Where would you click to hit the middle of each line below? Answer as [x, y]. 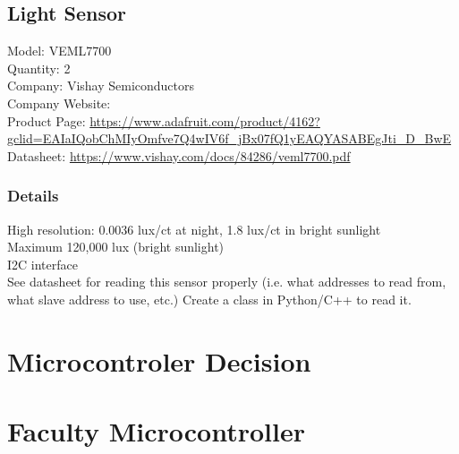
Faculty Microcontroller [156, 431]
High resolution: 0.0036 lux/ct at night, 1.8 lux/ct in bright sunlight [194, 229]
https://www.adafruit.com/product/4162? [205, 120]
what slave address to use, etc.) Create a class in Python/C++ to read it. [209, 299]
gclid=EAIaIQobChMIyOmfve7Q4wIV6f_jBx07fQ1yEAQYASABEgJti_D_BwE [229, 138]
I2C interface [42, 264]
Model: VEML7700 [59, 51]
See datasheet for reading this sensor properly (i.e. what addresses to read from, [227, 282]
